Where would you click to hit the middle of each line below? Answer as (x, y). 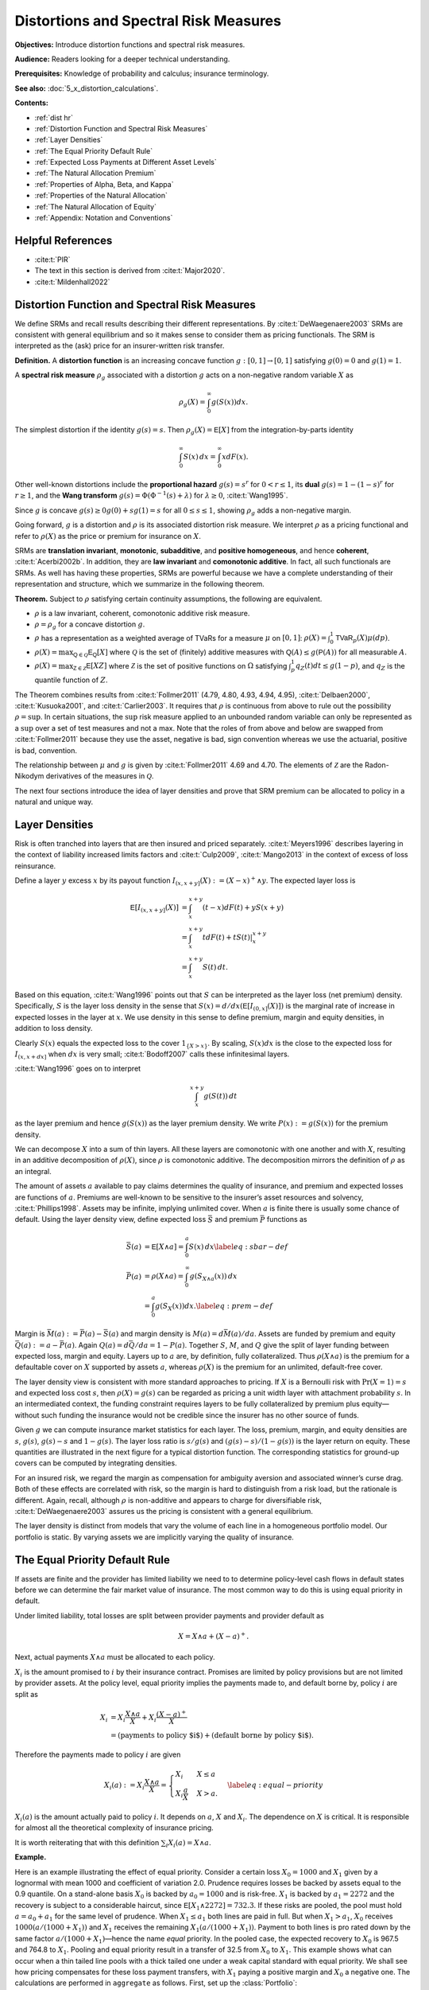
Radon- (377, 765)
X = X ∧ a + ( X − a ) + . (213, 1636)
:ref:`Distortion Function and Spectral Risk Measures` (121, 128)
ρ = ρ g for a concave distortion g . (90, 625)
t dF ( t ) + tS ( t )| (228, 938)
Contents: (32, 103)
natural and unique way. (54, 802)
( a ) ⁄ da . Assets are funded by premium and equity (313, 1334)
